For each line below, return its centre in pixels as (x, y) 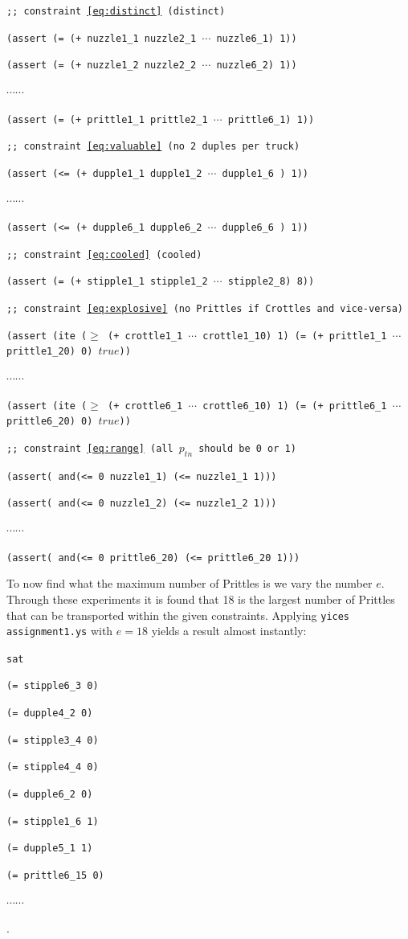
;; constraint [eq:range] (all (90, 448)
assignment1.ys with (60, 631)
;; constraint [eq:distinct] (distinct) (116, 11)
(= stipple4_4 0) (53, 767)
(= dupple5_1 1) (50, 849)
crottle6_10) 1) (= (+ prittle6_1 (295, 406)
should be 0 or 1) (247, 448)
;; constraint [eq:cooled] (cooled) (104, 254)
